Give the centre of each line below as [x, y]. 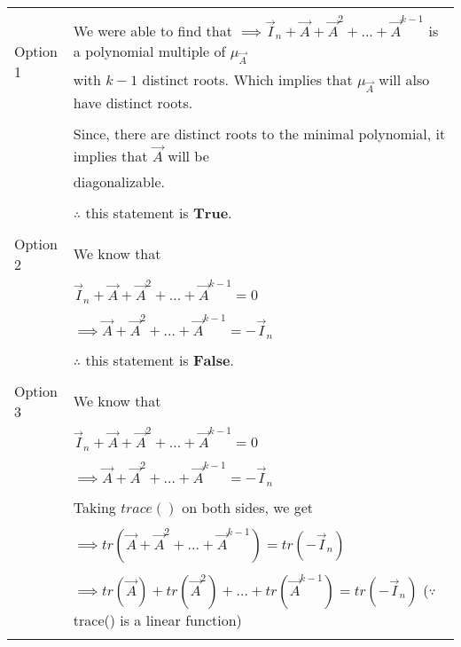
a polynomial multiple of [149, 51]
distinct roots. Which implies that [247, 79]
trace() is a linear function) [157, 619]
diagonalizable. [119, 181]
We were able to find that [152, 30]
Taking [94, 507]
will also [404, 79]
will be [188, 155]
